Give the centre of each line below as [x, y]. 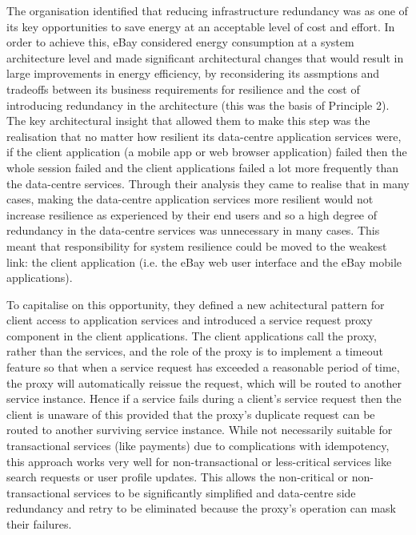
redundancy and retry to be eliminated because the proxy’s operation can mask [201, 508]
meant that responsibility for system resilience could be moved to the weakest [197, 245]
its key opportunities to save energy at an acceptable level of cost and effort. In [201, 26]
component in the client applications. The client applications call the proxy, [192, 335]
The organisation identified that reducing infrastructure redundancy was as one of [207, 10]
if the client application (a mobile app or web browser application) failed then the [207, 152]
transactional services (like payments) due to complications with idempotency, [198, 446]
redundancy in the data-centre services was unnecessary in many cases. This [193, 230]
